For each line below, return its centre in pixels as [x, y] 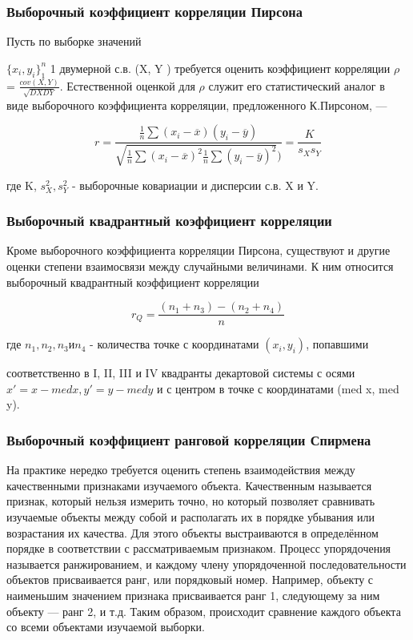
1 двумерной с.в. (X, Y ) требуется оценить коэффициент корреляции [220, 68]
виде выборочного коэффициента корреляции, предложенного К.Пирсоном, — [197, 105]
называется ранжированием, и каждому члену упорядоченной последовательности [206, 564]
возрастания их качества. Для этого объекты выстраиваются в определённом [192, 532]
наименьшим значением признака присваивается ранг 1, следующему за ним [193, 596]
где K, [22, 185]
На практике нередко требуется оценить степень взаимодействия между [181, 470]
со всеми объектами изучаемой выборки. [106, 627]
